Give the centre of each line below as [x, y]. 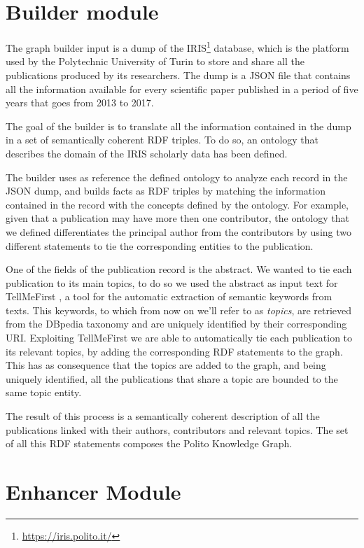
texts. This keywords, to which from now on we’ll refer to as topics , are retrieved [179, 310]
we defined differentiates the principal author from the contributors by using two [178, 231]
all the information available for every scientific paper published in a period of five [182, 89]
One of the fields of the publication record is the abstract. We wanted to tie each [179, 269]
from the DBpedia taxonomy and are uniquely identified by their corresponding [176, 324]
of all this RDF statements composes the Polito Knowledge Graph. [149, 443]
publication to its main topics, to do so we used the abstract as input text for [172, 282]
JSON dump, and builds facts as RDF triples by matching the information [166, 191]
